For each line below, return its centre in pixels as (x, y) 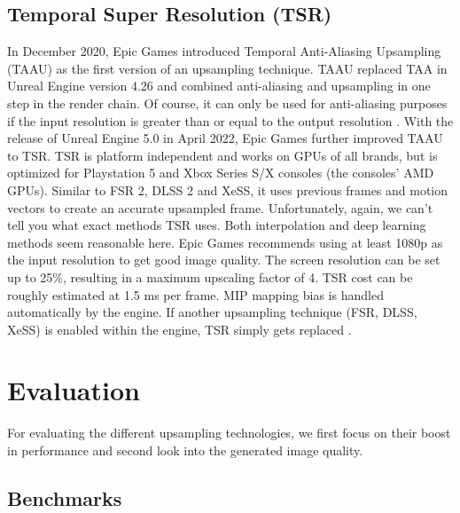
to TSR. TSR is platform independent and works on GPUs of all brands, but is (222, 155)
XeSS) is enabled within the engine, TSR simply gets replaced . (179, 329)
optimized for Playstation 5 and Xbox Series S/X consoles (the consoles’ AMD (221, 173)
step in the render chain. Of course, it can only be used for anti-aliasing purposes (227, 103)
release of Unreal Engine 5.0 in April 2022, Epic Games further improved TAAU (225, 138)
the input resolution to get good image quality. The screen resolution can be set (224, 260)
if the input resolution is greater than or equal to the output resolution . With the (230, 120)
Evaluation (74, 390)
